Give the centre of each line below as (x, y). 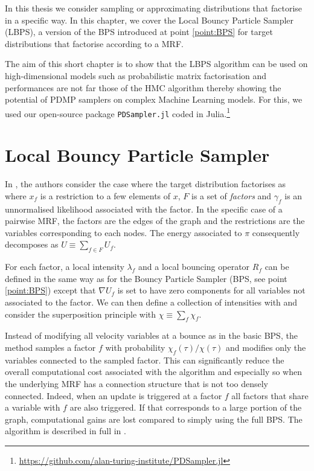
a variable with (33, 407)
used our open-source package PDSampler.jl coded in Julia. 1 (117, 112)
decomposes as (32, 244)
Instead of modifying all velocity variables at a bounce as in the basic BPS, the (151, 335)
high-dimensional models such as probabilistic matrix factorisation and (136, 75)
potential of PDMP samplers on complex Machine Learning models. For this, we (154, 99)
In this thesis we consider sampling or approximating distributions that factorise (153, 8)
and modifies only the (266, 347)
